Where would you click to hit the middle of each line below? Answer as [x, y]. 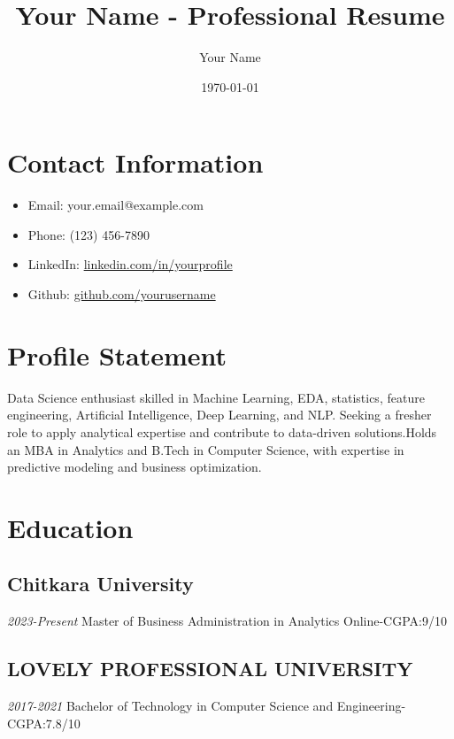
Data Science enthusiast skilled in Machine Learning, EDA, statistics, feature [216, 397]
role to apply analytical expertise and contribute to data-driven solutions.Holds [222, 431]
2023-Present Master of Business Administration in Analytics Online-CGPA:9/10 [227, 621]
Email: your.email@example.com [115, 205]
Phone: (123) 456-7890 [88, 234]
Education [70, 527]
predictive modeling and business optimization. [135, 467]
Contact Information [135, 162]
